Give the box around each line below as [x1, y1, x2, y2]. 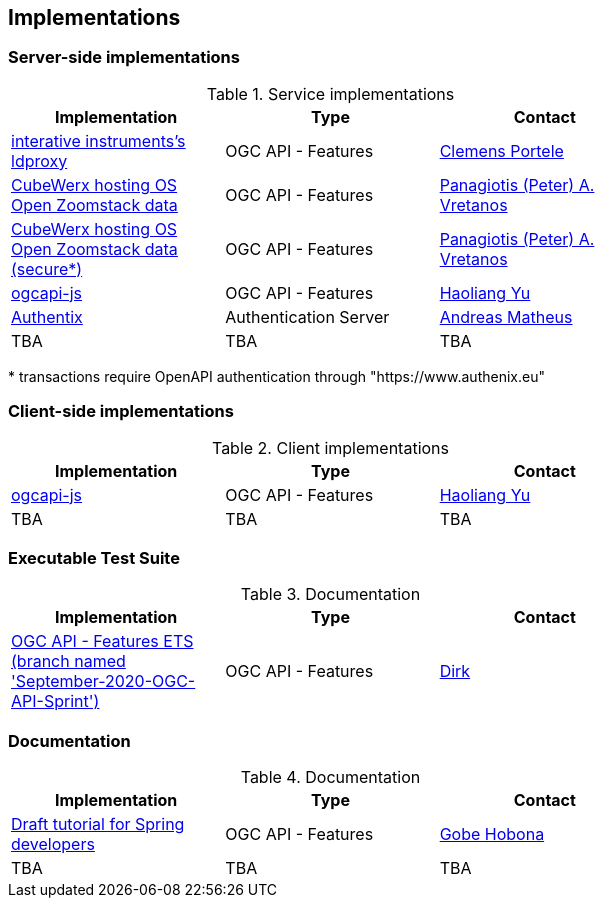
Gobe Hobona [439, 824, 545, 845]
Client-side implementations [8, 401, 234, 422]
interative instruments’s [11, 130, 186, 151]
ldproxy [11, 150, 68, 171]
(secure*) [11, 258, 83, 279]
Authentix [11, 306, 83, 327]
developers [11, 834, 95, 855]
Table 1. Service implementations [206, 83, 455, 104]
